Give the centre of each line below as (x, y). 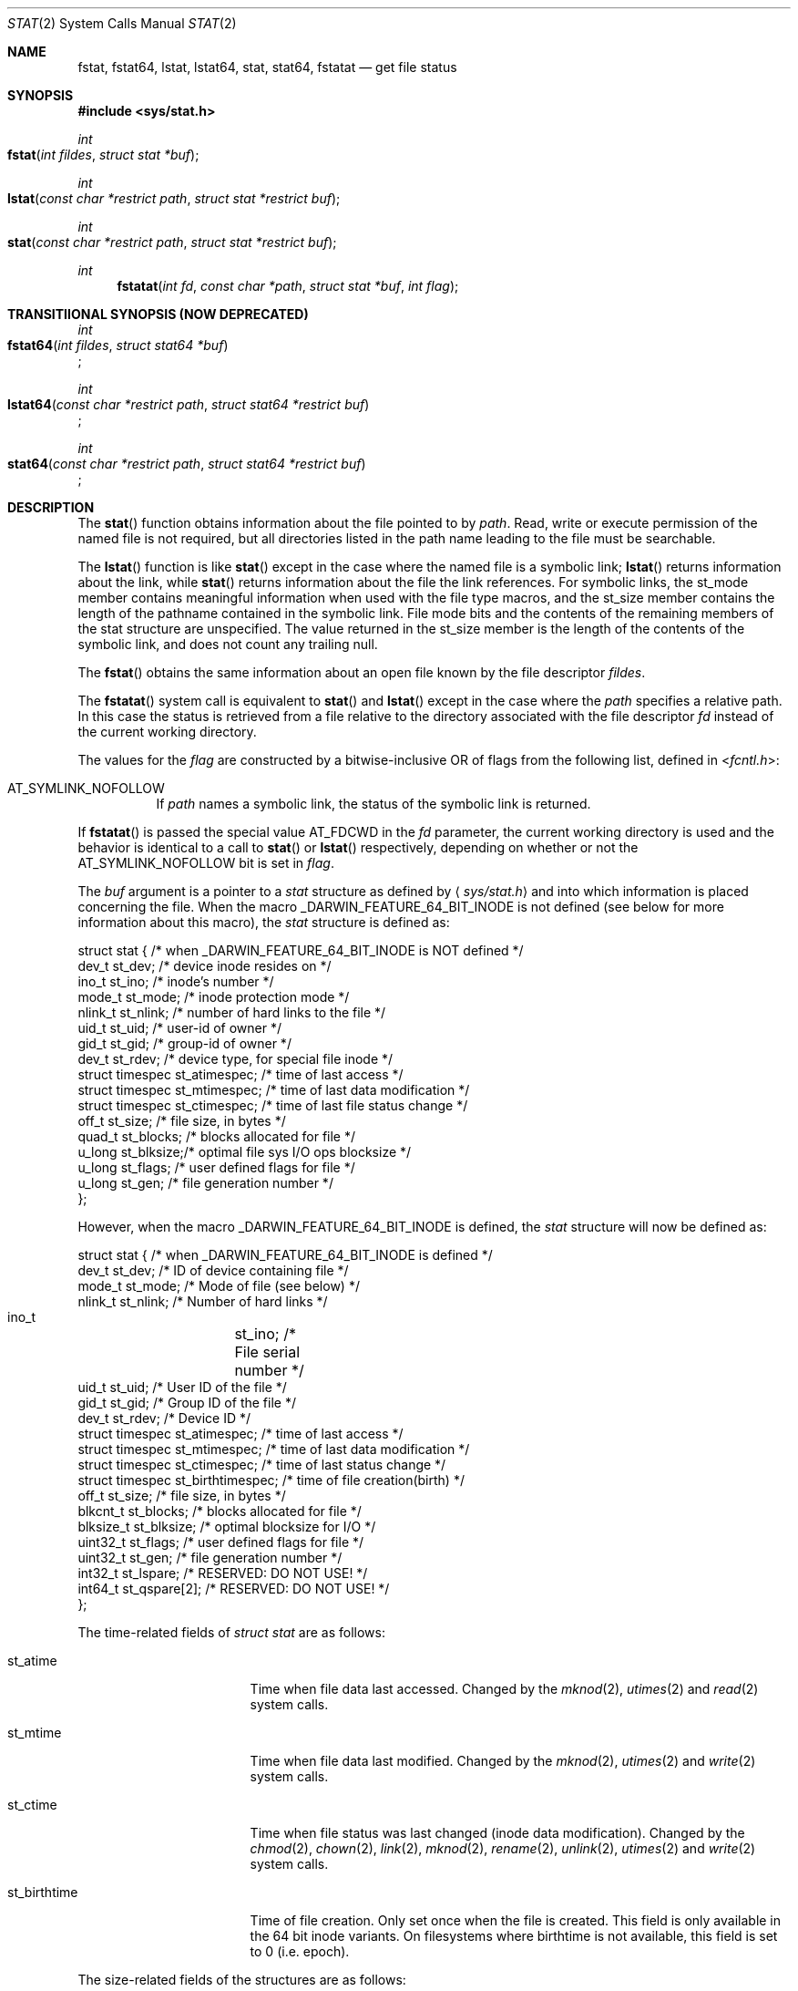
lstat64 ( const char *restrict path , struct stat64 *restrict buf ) (189, 404)
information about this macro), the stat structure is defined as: (264, 922)
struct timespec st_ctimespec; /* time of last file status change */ (273, 1105)
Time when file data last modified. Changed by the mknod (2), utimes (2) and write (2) (503, 1761)
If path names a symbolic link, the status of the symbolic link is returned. (373, 804)
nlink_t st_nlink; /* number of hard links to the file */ (232, 1012)
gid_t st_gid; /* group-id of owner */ (184, 1043)
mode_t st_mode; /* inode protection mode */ (214, 997)
